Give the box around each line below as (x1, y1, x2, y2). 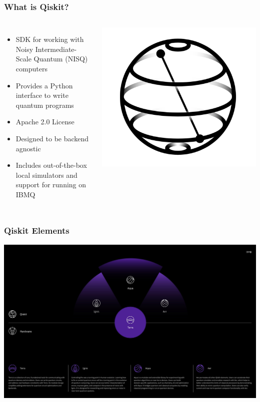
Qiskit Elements (4, 224, 69, 237)
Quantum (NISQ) (33, 53, 88, 64)
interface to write (15, 90, 68, 100)
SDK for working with (15, 34, 84, 44)
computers (15, 63, 47, 73)
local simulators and (15, 169, 77, 180)
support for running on (15, 179, 86, 190)
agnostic (15, 143, 41, 153)
